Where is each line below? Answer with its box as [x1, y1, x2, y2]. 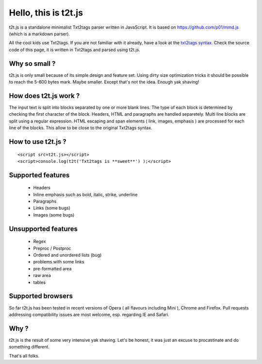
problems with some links [33, 259, 84, 265]
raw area [33, 273, 51, 278]
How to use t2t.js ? [9, 138, 66, 146]
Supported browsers [9, 292, 73, 300]
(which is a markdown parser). [9, 31, 70, 36]
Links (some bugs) [33, 205, 70, 211]
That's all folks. [9, 353, 40, 359]
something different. [9, 344, 49, 350]
